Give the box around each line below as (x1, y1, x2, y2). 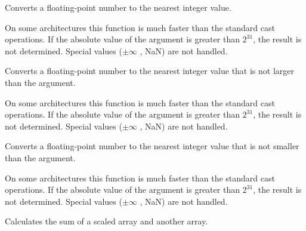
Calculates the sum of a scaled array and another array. (5, 215, 208, 227)
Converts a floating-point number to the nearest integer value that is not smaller (5, 140, 299, 152)
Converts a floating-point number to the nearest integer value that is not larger (5, 64, 295, 77)
